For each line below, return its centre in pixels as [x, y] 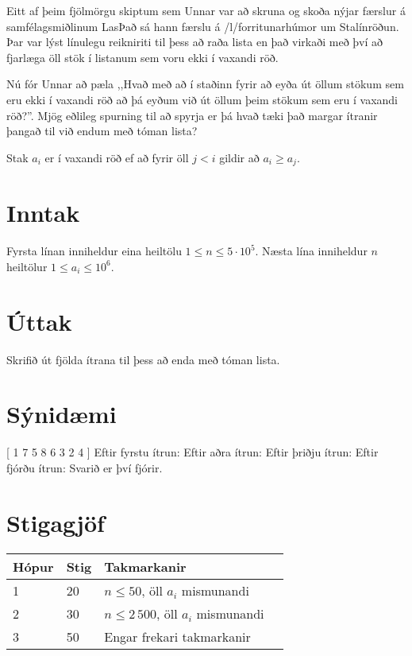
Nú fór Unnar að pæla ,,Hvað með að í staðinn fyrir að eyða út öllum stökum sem [205, 84]
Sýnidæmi [62, 414]
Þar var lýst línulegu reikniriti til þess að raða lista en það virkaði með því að [195, 42]
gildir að [239, 157]
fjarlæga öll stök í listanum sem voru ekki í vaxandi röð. [142, 57]
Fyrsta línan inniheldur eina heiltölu [94, 251]
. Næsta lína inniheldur [311, 251]
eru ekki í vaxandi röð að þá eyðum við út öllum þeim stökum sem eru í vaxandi [202, 99]
